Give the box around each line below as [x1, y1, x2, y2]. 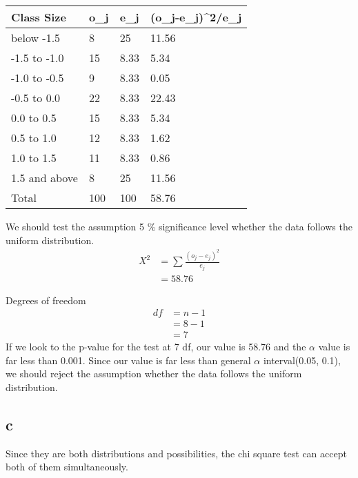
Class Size [11, 9, 66, 25]
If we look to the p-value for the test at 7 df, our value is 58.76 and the [6, 339, 306, 354]
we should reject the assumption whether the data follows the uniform [6, 366, 302, 381]
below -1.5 [11, 30, 61, 46]
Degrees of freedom [6, 292, 86, 307]
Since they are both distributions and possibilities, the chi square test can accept [6, 446, 347, 460]
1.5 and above [11, 170, 78, 186]
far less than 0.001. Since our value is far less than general [6, 352, 251, 367]
